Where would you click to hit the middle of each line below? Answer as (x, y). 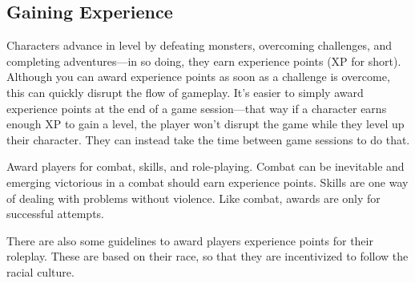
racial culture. (40, 271)
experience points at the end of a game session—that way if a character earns (197, 108)
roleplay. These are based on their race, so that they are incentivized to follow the (207, 256)
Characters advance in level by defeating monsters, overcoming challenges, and (199, 45)
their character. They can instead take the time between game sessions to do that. (208, 139)
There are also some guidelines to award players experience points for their (190, 240)
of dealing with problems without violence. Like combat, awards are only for (193, 198)
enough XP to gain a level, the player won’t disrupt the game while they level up (205, 124)
